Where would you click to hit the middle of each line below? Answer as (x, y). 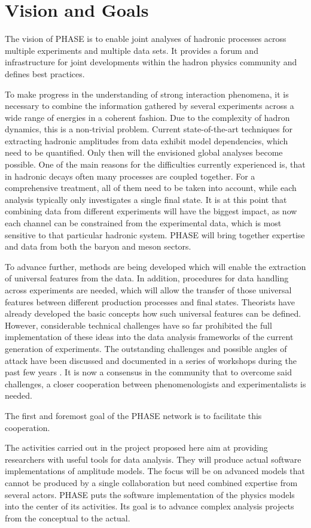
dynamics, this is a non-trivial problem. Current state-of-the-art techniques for (149, 129)
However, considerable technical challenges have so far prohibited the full (138, 325)
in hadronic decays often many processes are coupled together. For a (130, 176)
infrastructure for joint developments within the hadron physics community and (151, 62)
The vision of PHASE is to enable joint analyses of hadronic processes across (146, 39)
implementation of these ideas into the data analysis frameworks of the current (149, 337)
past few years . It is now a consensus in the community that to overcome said (149, 372)
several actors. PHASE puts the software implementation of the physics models (150, 494)
